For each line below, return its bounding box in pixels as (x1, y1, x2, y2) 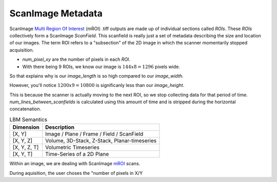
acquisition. (9, 47, 34, 53)
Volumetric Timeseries (45, 144, 100, 151)
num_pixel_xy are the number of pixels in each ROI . (22, 56, 131, 62)
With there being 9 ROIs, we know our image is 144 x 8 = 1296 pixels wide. (22, 63, 181, 70)
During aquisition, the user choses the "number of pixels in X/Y (9, 170, 143, 176)
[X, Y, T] (12, 151, 33, 158)
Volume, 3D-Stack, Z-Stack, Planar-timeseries (45, 137, 156, 144)
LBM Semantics (9, 116, 48, 123)
